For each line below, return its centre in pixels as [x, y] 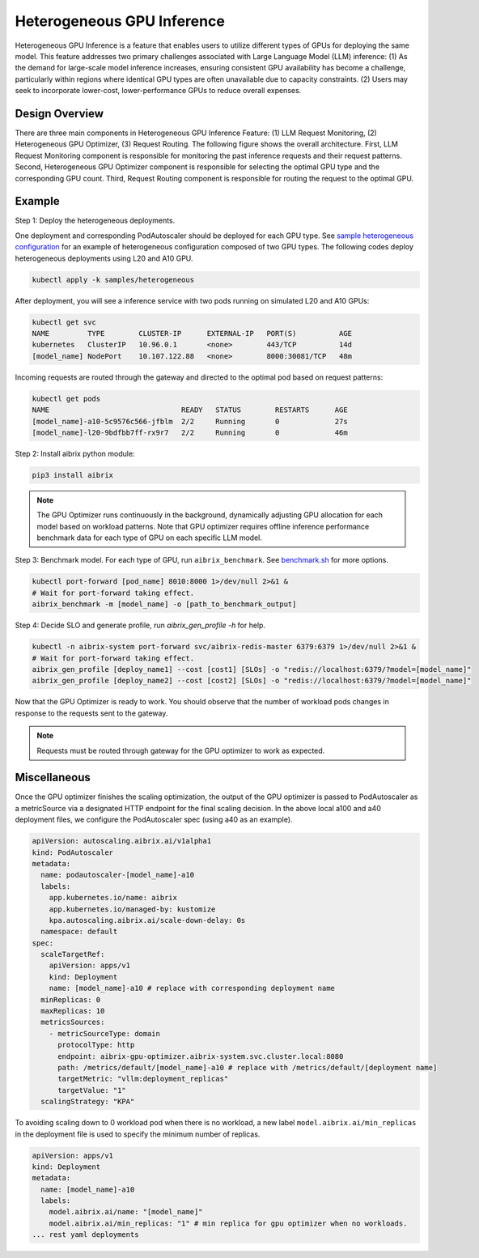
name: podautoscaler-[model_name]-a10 [117, 875]
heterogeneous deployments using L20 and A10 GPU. [104, 258]
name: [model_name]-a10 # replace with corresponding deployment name [192, 988]
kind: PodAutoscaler [72, 852]
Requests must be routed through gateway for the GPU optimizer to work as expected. [181, 750]
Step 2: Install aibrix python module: [75, 453]
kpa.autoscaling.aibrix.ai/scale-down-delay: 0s [147, 920]
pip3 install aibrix [72, 475]
